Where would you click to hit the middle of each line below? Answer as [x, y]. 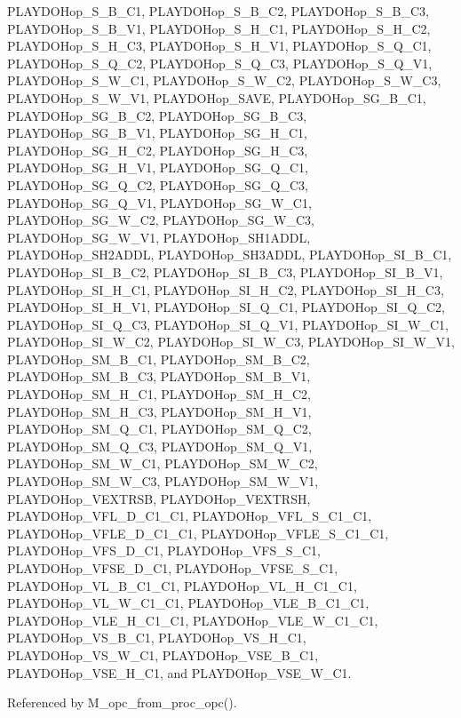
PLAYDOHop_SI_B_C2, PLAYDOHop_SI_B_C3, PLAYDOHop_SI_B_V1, [225, 271]
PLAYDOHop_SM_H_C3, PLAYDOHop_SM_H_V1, [159, 411]
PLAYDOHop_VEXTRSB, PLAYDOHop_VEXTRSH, [159, 498]
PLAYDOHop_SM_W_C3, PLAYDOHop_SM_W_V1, [163, 481]
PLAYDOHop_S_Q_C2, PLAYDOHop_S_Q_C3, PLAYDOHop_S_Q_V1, [220, 63]
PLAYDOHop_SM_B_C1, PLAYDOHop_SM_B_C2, [159, 359]
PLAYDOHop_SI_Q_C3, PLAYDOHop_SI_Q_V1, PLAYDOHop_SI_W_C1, [228, 324]
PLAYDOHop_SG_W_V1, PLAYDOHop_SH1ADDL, [159, 237]
